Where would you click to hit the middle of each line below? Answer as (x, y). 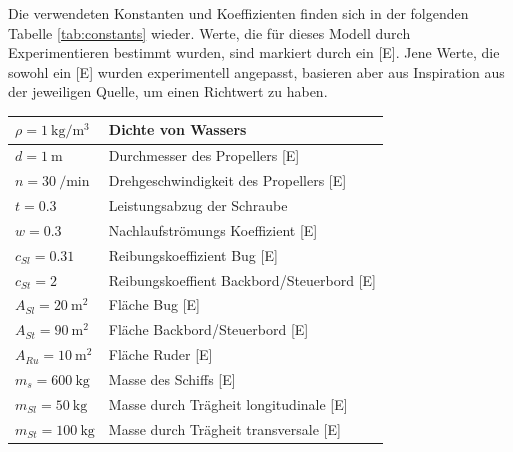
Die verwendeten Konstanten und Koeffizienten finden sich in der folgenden (238, 13)
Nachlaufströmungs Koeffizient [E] (213, 229)
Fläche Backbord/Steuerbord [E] (208, 329)
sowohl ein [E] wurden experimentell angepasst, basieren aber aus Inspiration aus (256, 71)
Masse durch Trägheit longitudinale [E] (228, 403)
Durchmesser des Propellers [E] (204, 155)
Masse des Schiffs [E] (172, 378)
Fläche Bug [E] (154, 304)
